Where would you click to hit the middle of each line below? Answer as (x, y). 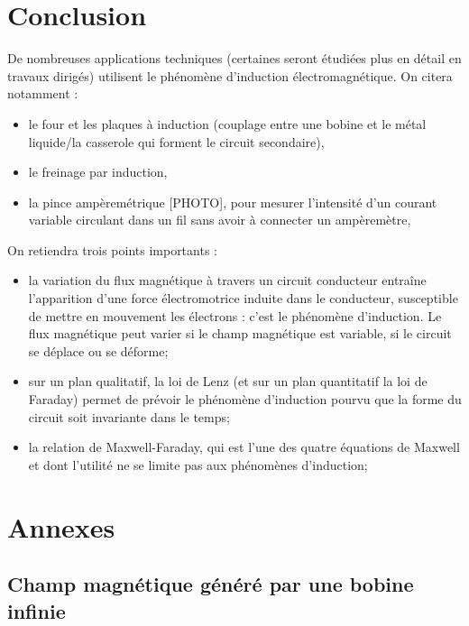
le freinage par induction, (98, 172)
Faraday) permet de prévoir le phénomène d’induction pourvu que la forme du (245, 399)
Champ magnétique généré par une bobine (211, 584)
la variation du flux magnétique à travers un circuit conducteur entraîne (227, 280)
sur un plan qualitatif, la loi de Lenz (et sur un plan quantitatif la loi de (228, 381)
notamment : (43, 93)
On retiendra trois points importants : (112, 249)
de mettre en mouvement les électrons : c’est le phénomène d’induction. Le (235, 315)
